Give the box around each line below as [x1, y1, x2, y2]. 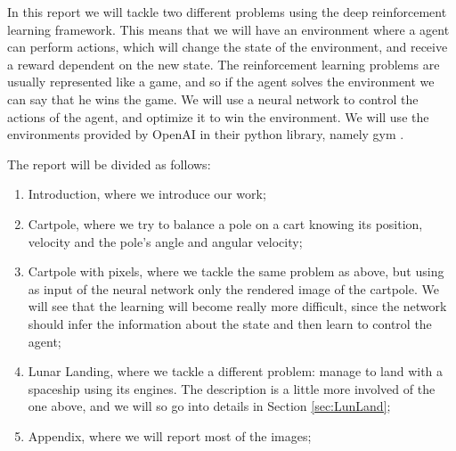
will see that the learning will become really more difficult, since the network [28, 297, 447, 316]
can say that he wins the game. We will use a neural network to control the [7, 89, 419, 108]
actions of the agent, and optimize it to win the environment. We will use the [7, 107, 429, 126]
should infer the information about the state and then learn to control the [28, 314, 432, 332]
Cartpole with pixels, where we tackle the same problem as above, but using [28, 262, 444, 281]
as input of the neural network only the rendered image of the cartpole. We [28, 279, 439, 298]
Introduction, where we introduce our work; [28, 184, 266, 203]
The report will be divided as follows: [7, 154, 211, 173]
